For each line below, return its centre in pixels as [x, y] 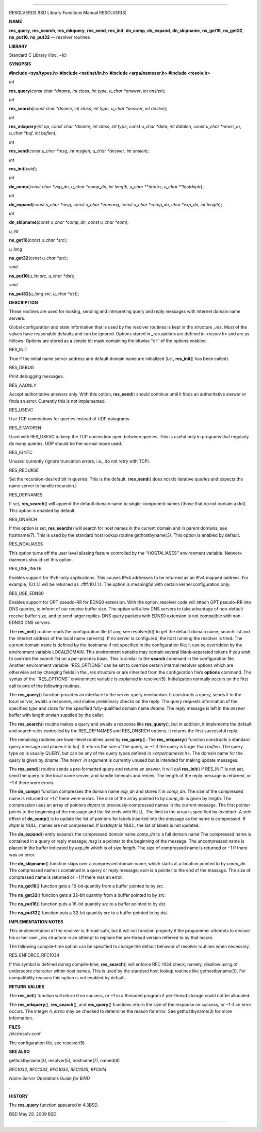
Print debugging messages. [36, 377]
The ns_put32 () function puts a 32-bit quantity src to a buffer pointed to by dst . [89, 913]
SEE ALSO [19, 1051]
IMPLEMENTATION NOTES [36, 921]
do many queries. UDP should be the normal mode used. [65, 443]
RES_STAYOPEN [25, 427]
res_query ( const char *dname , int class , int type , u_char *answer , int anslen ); [87, 91]
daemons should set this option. [41, 560]
